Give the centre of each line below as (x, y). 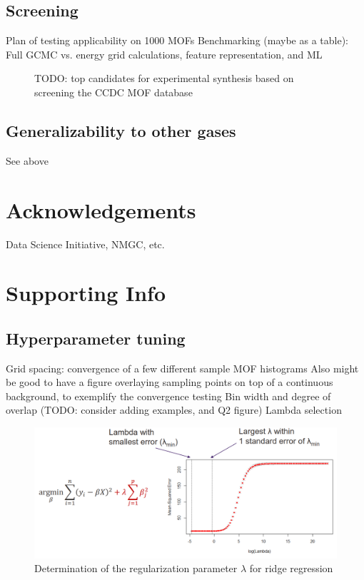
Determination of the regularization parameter (136, 568)
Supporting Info (86, 293)
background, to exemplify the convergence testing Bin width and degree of (168, 396)
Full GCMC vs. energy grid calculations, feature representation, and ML (164, 54)
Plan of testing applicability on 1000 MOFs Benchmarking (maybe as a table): (177, 40)
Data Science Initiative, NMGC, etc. (85, 244)
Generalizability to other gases (121, 130)
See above (27, 160)
